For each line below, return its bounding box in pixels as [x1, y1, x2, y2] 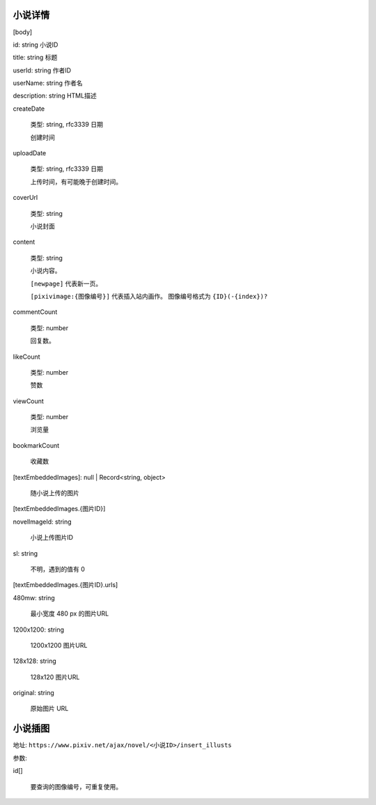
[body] [13, 28, 33, 36]
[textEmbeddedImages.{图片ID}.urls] [13, 581, 118, 589]
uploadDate [13, 149, 47, 157]
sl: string [13, 549, 38, 557]
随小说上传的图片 [30, 489, 79, 497]
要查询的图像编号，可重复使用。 [30, 782, 122, 790]
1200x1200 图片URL [30, 641, 88, 649]
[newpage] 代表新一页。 [30, 279, 102, 288]
